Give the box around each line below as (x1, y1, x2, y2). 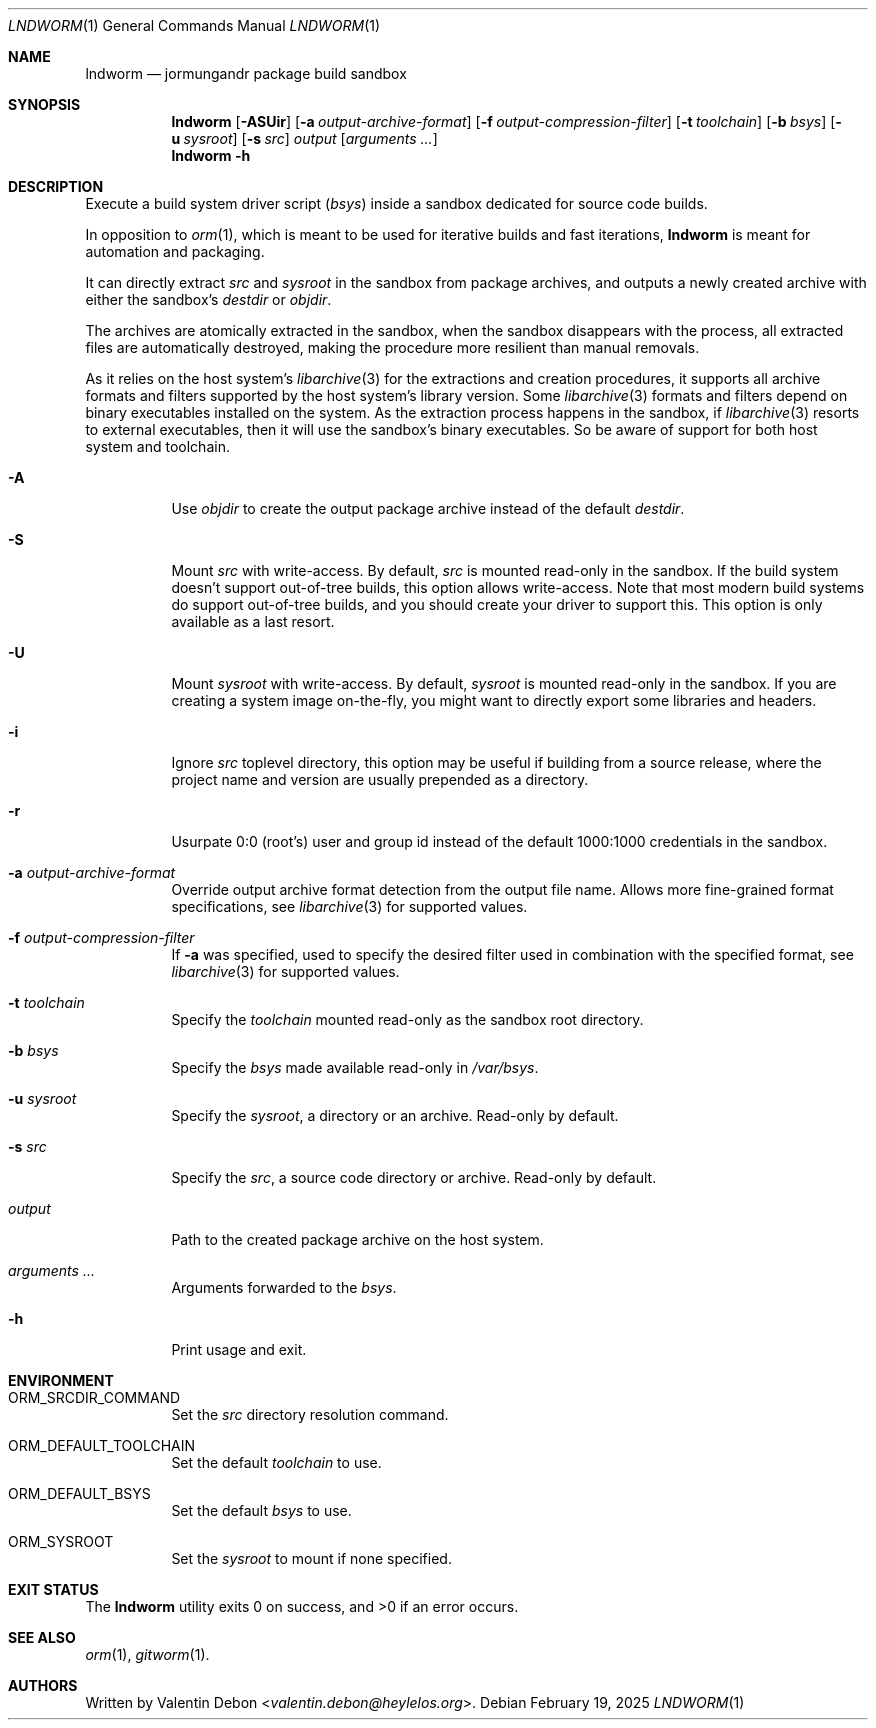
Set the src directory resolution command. (171, 1406, 449, 1423)
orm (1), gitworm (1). (85, 1646, 210, 1663)
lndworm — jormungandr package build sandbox (85, 65, 407, 82)
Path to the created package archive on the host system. (171, 1231, 544, 1248)
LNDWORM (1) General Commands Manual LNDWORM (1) (8, 17, 381, 34)
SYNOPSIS (8, 96, 81, 113)
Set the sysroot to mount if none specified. (171, 1550, 452, 1567)
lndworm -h (171, 147, 251, 164)
